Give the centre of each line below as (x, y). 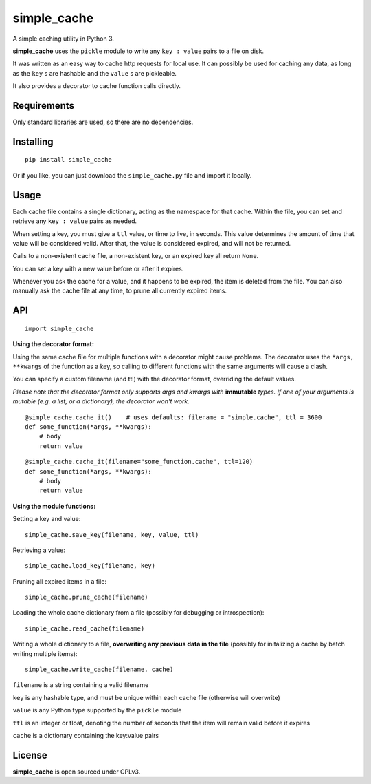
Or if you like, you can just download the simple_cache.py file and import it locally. (132, 175)
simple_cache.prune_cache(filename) (87, 597)
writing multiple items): (45, 653)
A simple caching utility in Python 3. (64, 39)
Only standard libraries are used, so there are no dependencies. (103, 122)
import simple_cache (59, 328)
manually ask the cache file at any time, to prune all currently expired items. (120, 291)
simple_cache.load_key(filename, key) (90, 566)
